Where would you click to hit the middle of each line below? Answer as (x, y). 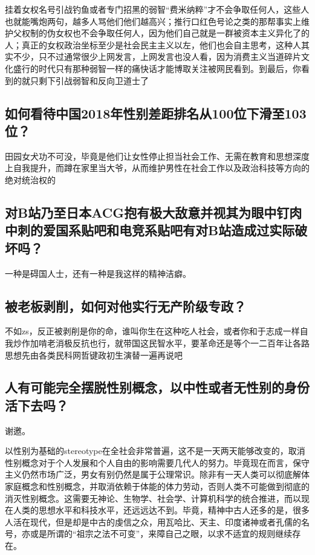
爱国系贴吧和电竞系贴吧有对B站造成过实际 (169, 230)
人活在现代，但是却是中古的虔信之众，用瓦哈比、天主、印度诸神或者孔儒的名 (157, 521)
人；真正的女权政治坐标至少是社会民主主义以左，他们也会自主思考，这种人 (153, 44)
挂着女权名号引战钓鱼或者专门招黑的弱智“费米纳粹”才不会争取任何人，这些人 (157, 9)
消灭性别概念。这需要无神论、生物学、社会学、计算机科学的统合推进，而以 (153, 498)
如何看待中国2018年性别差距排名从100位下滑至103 (156, 113)
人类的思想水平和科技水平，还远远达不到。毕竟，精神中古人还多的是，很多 (161, 510)
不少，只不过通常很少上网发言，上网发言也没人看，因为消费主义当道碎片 (157, 57)
